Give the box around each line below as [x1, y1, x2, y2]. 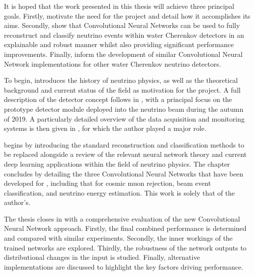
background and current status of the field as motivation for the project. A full [4, 84, 241, 95]
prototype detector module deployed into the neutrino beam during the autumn [4, 103, 244, 114]
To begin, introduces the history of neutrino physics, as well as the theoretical [4, 75, 238, 85]
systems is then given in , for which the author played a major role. [4, 123, 206, 133]
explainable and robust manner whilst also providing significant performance [4, 39, 234, 50]
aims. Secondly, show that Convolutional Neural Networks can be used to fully [4, 20, 240, 30]
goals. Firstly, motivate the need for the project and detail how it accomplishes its [4, 10, 251, 21]
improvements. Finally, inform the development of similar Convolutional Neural [4, 49, 243, 59]
